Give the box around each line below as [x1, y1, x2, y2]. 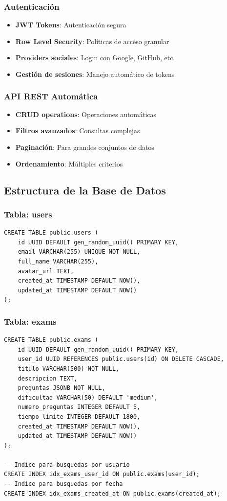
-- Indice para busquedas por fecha [4, 480, 123, 488]
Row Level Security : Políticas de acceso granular [15, 36, 169, 46]
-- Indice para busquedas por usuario [4, 461, 130, 468]
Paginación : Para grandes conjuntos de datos [15, 142, 154, 152]
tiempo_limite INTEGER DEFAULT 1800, [18, 413, 141, 420]
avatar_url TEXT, [18, 267, 74, 275]
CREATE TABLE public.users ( [4, 229, 99, 237]
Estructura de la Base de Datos [4, 182, 166, 197]
